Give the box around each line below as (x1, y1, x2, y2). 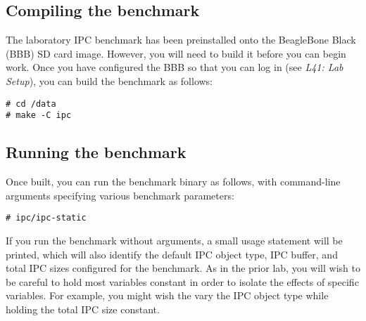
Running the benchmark (6, 141, 187, 163)
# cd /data (6, 98, 56, 109)
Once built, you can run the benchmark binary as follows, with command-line (6, 174, 341, 189)
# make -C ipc (6, 110, 72, 121)
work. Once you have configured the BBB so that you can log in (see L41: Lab (6, 60, 343, 74)
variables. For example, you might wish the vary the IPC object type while (6, 288, 329, 303)
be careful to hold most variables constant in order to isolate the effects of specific (6, 274, 359, 289)
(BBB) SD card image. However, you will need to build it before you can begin (6, 46, 346, 60)
